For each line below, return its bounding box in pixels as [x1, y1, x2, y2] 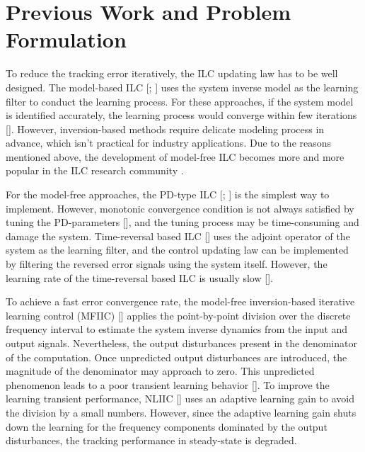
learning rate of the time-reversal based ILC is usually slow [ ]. [6, 270, 273, 285]
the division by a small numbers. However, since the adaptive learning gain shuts [6, 405, 357, 419]
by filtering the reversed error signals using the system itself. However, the [6, 256, 328, 271]
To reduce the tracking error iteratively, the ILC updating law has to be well [6, 66, 338, 81]
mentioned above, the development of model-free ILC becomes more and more [6, 149, 344, 164]
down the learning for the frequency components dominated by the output [6, 419, 328, 434]
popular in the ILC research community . [6, 163, 184, 178]
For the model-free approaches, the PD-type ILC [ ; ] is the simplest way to [6, 187, 330, 202]
